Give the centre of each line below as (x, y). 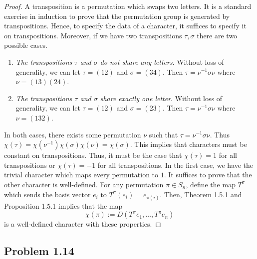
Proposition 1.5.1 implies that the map (63, 205)
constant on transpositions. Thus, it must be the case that (93, 155)
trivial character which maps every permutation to (81, 175)
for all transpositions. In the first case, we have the (175, 165)
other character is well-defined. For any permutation (84, 184)
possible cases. (26, 45)
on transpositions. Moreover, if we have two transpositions (93, 35)
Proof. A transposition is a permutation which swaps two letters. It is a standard (128, 6)
